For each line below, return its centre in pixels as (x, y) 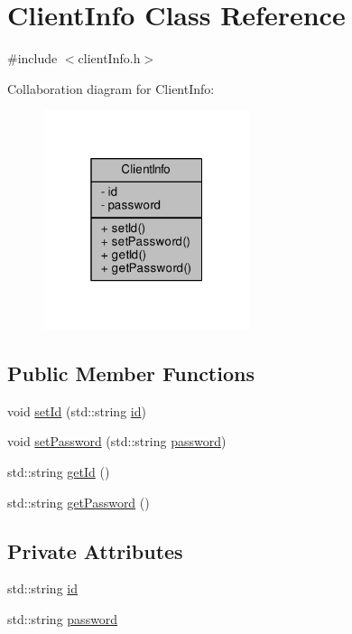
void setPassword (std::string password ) (117, 441)
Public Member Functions (131, 373)
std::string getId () (59, 472)
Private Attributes (95, 550)
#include (32, 58)
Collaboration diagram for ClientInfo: (111, 88)
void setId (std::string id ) (77, 410)
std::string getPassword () (79, 502)
